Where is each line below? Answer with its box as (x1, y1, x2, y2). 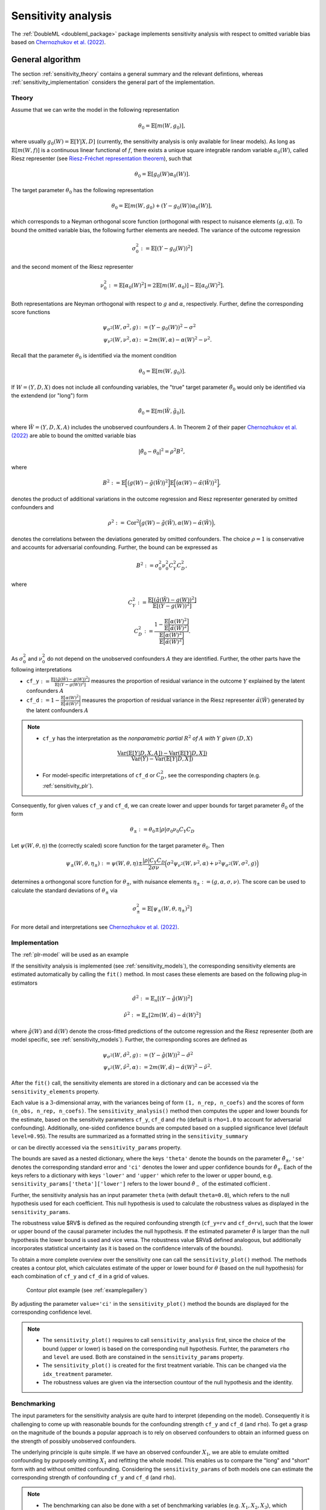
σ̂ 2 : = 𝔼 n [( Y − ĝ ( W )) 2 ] (132, 994, 193, 1003)
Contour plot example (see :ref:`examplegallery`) (26, 1287, 147, 1294)
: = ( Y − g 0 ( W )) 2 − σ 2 (139, 323, 196, 332)
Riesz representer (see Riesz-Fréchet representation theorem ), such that (11, 155, 193, 162)
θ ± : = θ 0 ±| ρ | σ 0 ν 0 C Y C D (130, 826, 195, 834)
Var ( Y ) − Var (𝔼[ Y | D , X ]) (131, 755, 193, 762)
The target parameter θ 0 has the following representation (11, 186, 154, 195)
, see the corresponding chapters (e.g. (165, 771, 261, 779)
